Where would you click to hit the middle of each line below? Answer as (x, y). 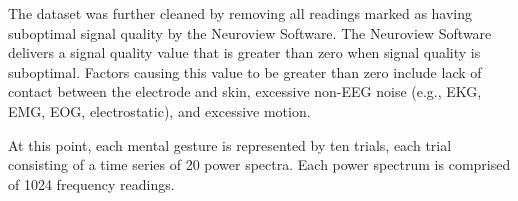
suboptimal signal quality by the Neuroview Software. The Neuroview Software (250, 32)
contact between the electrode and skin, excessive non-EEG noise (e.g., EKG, (245, 91)
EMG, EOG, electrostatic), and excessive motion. (159, 110)
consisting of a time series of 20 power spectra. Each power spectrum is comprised (259, 164)
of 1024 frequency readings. (91, 183)
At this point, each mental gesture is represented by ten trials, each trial (230, 144)
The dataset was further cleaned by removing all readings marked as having (240, 13)
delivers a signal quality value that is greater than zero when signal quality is (244, 52)
